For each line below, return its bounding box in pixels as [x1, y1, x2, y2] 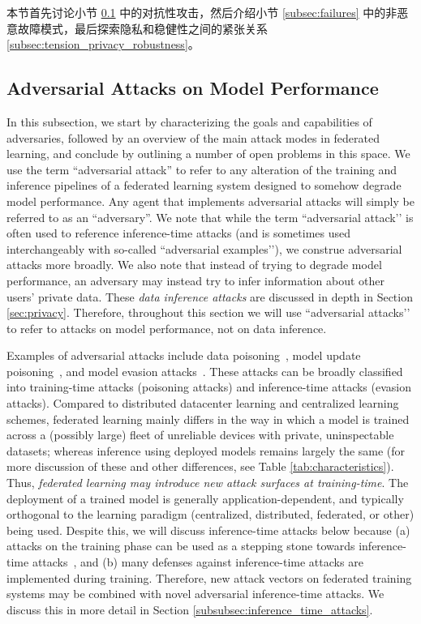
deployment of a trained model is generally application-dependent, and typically [6, 489, 404, 506]
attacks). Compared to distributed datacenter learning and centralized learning [6, 395, 399, 412]
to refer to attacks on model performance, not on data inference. [6, 319, 327, 336]
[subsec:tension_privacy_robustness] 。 [6, 36, 200, 53]
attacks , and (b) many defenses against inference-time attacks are [32, 553, 363, 571]
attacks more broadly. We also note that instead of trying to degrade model [6, 256, 382, 273]
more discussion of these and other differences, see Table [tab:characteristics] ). [6, 458, 394, 475]
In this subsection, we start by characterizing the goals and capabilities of [6, 113, 372, 130]
